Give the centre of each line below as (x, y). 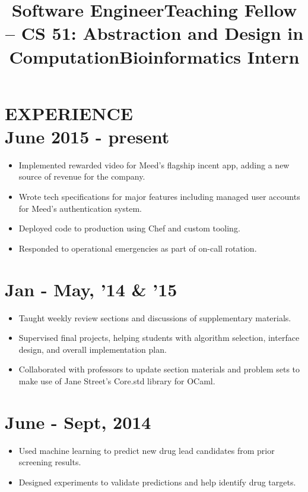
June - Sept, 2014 (78, 422)
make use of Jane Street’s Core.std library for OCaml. (117, 380)
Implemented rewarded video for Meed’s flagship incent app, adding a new (154, 164)
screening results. (50, 462)
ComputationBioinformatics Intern (154, 56)
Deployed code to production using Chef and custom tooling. (129, 228)
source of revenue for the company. (82, 176)
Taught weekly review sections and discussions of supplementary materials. (155, 317)
